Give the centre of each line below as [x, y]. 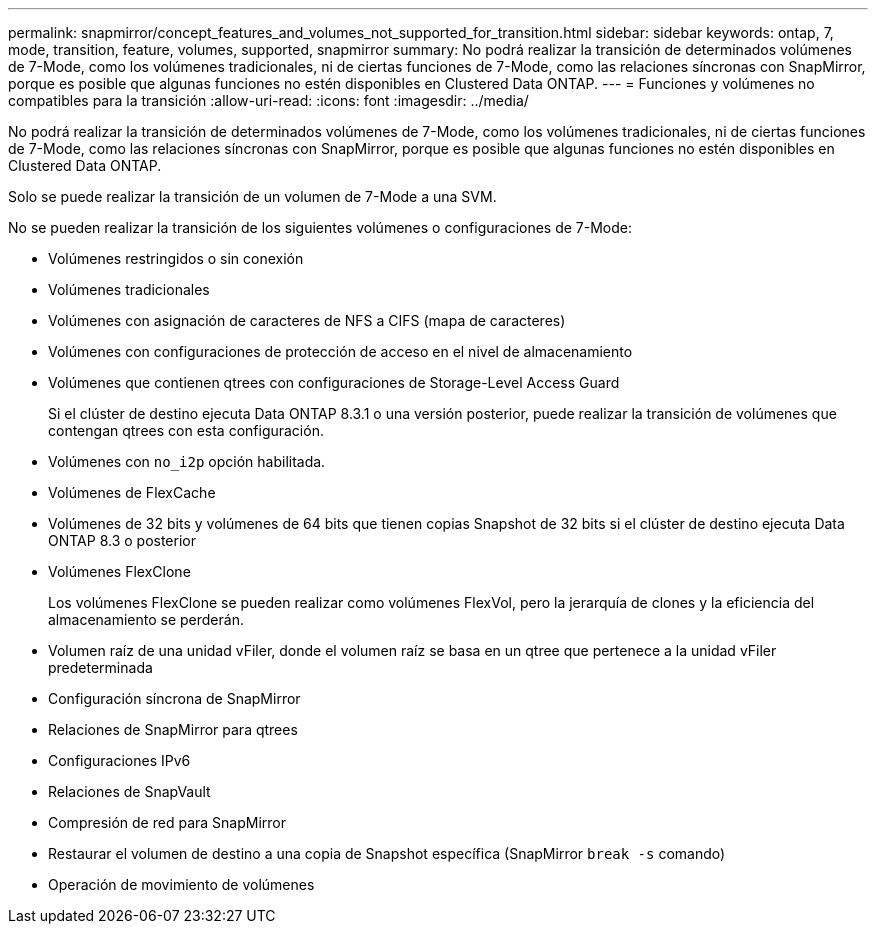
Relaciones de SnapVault [129, 791]
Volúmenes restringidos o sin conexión [176, 258]
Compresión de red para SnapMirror [167, 822]
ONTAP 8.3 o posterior [122, 540]
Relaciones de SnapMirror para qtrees [173, 729]
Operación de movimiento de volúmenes [181, 884]
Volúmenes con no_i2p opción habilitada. [187, 461]
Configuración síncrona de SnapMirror [174, 698]
